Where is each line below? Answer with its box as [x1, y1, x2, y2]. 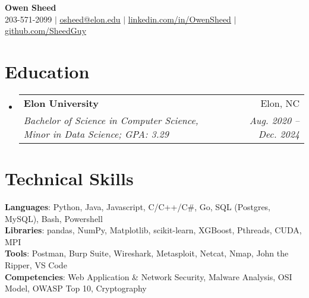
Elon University [23, 96, 99, 110]
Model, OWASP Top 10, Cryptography [5, 282, 147, 294]
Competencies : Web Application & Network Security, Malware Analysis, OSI [5, 270, 292, 283]
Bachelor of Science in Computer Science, [23, 113, 198, 127]
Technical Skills [5, 166, 134, 191]
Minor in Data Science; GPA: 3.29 [23, 126, 169, 141]
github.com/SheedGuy [5, 24, 87, 37]
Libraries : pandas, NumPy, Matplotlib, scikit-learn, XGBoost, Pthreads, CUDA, [5, 224, 302, 236]
